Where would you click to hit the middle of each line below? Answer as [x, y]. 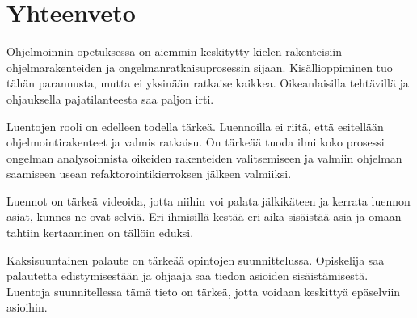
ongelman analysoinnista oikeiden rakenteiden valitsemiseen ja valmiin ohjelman [204, 157]
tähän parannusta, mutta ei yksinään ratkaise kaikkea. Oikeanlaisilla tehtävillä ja [208, 83]
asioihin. [27, 307]
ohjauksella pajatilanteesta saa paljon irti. [110, 98]
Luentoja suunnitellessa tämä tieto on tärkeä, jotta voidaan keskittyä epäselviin [204, 291]
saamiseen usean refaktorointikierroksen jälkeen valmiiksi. [149, 174]
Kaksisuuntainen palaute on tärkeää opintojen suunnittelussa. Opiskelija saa [196, 259]
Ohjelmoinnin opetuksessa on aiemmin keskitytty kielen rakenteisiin [174, 51]
